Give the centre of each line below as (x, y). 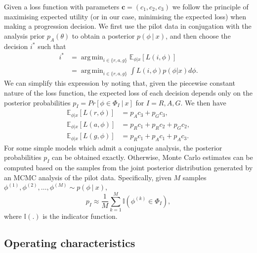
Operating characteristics (70, 243)
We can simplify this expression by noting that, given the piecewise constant (120, 83)
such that (52, 46)
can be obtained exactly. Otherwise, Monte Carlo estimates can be (152, 157)
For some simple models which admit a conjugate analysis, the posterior (113, 147)
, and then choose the (198, 35)
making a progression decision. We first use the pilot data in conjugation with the (128, 26)
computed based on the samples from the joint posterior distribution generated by (128, 168)
